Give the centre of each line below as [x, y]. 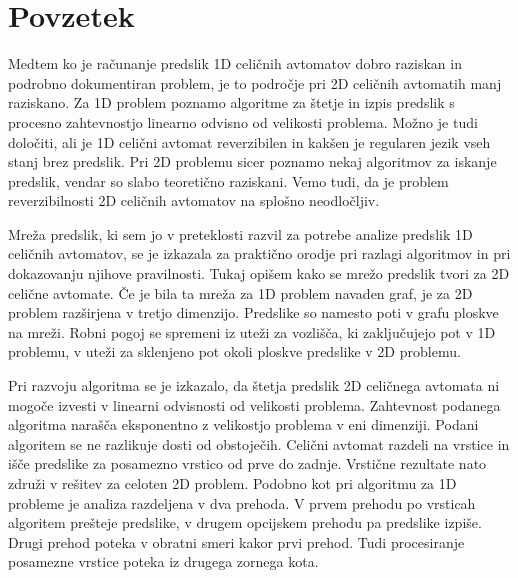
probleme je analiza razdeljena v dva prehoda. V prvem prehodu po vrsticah [242, 502]
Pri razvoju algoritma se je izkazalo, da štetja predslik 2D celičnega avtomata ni [254, 385]
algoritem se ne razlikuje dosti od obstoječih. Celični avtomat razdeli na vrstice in [259, 443]
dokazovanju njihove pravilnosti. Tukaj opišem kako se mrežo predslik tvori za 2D [259, 273]
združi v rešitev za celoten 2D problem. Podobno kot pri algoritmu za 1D [232, 483]
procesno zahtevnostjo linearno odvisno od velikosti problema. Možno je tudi [243, 121]
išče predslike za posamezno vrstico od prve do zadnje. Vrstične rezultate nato [247, 463]
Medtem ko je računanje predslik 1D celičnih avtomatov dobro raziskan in [235, 63]
